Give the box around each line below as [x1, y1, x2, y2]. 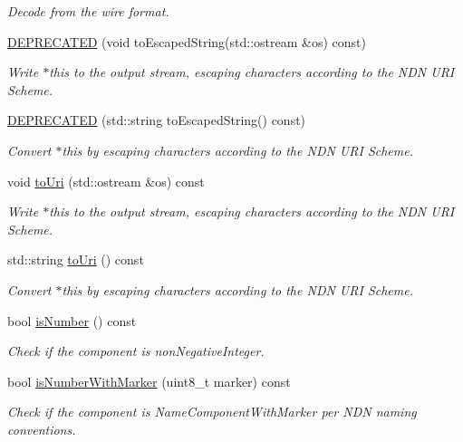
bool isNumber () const [7, 311, 137, 330]
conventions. [7, 419, 76, 438]
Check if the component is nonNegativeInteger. [7, 341, 265, 360]
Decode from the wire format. [7, 2, 169, 20]
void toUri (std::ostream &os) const [7, 171, 205, 190]
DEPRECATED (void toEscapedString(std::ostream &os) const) [7, 32, 367, 51]
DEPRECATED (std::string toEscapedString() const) [7, 110, 306, 130]
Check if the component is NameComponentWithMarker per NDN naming [7, 402, 417, 421]
